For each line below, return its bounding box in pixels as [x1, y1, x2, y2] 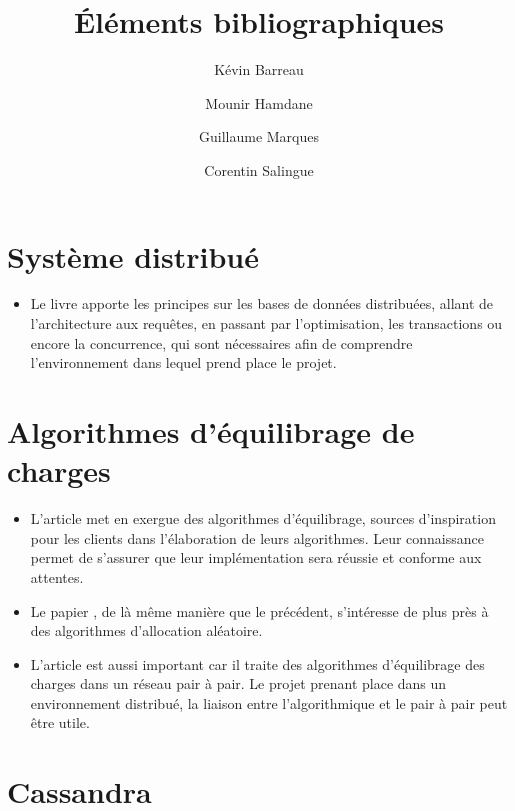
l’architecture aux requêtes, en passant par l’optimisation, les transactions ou [30, 313, 503, 334]
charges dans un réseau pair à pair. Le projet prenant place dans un [30, 673, 447, 694]
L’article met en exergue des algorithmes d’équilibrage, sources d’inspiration [30, 508, 496, 529]
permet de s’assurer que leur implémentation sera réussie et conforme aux [30, 547, 482, 568]
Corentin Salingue [204, 159, 314, 180]
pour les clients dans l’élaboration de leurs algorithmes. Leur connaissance [30, 527, 485, 548]
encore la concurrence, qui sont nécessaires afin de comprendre [30, 332, 413, 353]
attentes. [30, 566, 84, 587]
